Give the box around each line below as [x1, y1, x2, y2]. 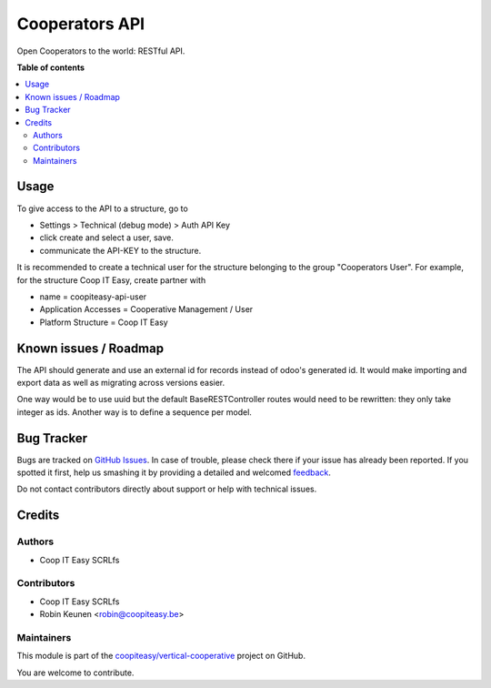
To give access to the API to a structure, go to [16, 203, 188, 214]
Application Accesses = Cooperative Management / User [39, 304, 254, 315]
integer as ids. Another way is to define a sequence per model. [16, 406, 252, 418]
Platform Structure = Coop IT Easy [39, 317, 168, 328]
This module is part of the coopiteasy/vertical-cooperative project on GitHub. [16, 651, 306, 662]
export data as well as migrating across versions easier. [16, 378, 225, 388]
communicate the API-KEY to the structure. [39, 245, 202, 256]
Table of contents [16, 62, 85, 73]
